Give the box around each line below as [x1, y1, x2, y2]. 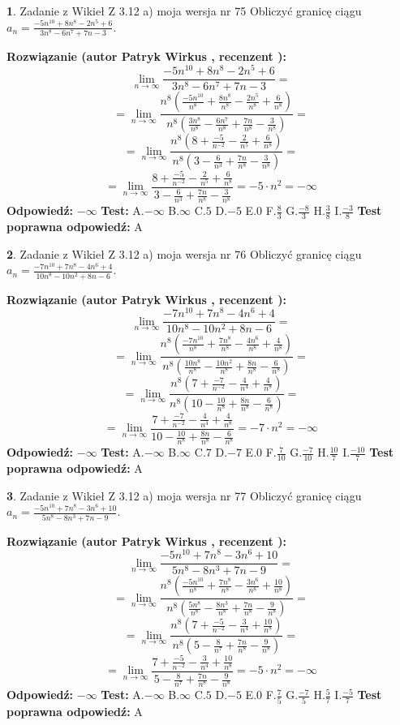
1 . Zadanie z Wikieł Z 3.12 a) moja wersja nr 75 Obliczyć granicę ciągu [6, 2, 362, 19]
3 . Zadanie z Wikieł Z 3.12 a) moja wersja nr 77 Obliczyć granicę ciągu [6, 487, 362, 504]
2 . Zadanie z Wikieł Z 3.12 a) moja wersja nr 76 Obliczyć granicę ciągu [6, 245, 362, 262]
